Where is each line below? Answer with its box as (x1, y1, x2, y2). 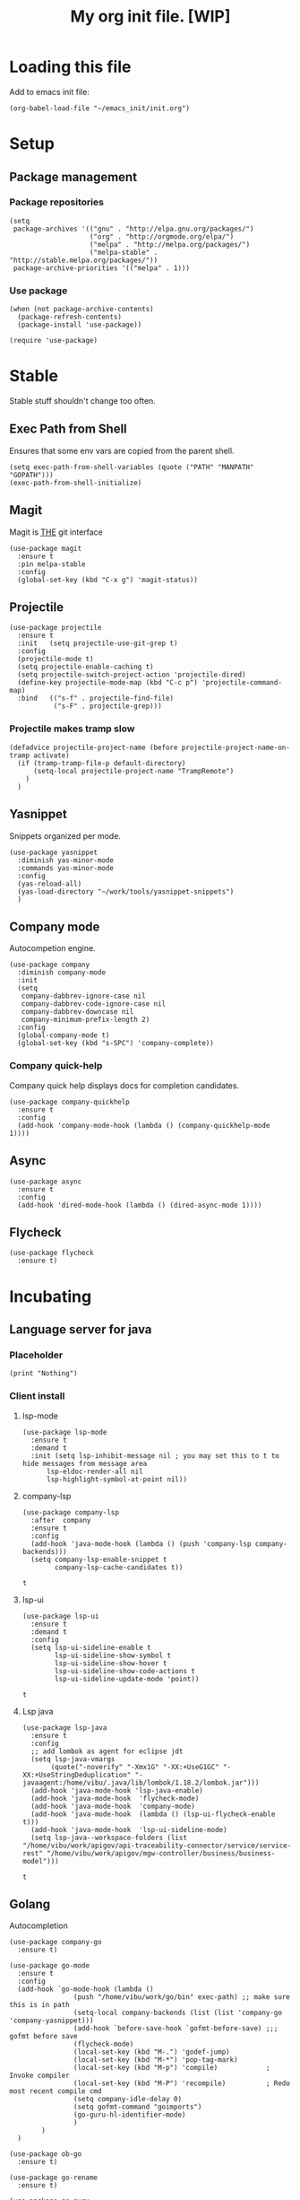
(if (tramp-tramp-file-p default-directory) (17, 758, 186, 768)
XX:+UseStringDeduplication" (21, 1770, 132, 1779)
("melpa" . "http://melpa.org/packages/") (89, 240, 251, 249)
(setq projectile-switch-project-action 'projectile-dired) (17, 670, 246, 679)
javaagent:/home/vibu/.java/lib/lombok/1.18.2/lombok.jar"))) (21, 1778, 260, 1787)
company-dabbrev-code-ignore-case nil (21, 1000, 167, 1008)
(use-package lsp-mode (21, 1427, 107, 1436)
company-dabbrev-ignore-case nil (21, 991, 146, 1001)
